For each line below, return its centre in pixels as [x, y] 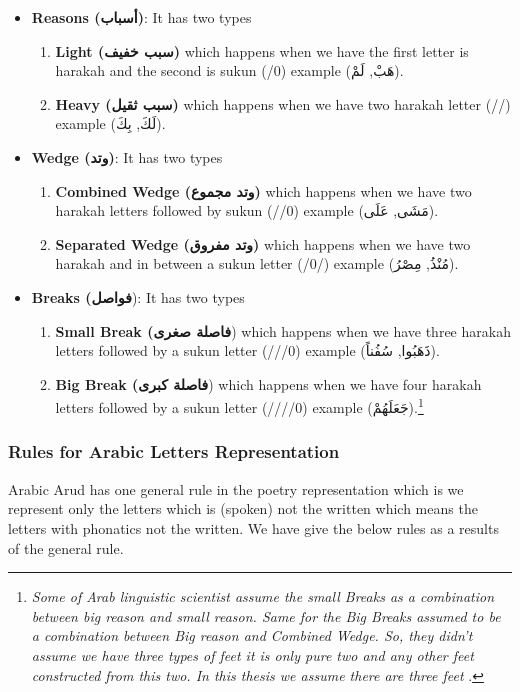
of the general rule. [66, 547]
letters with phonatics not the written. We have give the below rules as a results [253, 527]
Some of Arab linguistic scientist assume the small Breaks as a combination [263, 596]
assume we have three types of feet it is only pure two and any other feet [252, 654]
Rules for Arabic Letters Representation [174, 451]
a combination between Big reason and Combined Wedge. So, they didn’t [252, 635]
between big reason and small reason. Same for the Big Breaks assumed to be [266, 615]
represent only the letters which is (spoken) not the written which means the [243, 508]
